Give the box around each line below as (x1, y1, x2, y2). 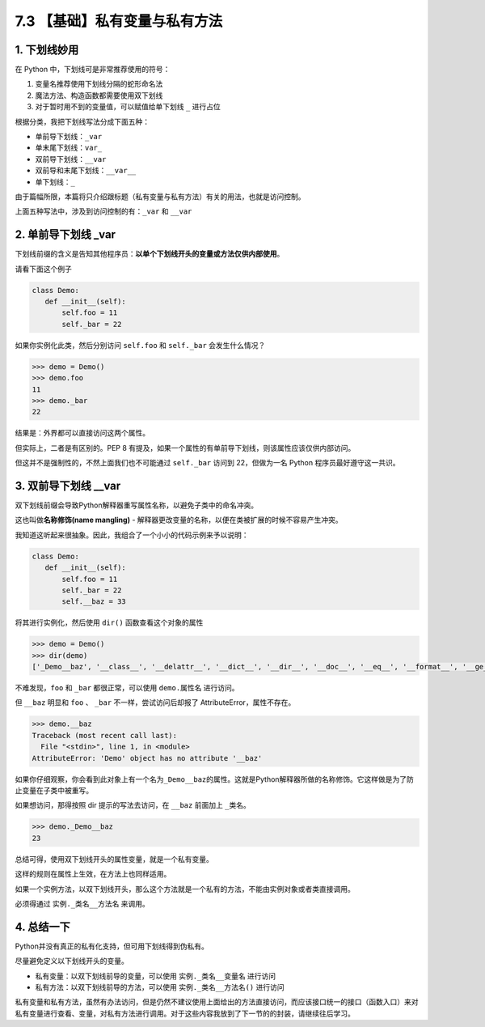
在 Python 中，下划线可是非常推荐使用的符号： (15, 65, 171, 74)
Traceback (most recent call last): (32, 731, 178, 740)
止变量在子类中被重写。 (15, 786, 93, 795)
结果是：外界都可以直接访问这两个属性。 (15, 428, 150, 438)
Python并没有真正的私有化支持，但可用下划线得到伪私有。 (15, 941, 209, 951)
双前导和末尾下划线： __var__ (35, 166, 137, 176)
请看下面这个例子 (15, 264, 72, 274)
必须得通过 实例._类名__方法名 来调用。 (15, 898, 150, 908)
